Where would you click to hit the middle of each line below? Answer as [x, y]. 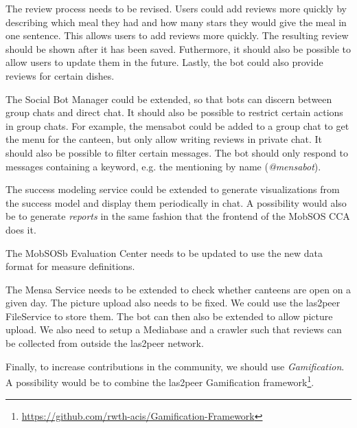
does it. [21, 229]
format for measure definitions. [70, 266]
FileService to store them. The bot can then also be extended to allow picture [169, 316]
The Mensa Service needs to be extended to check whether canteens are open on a [178, 289]
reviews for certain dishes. [60, 75]
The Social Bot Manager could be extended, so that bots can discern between [169, 99]
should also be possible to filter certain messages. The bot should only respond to [177, 152]
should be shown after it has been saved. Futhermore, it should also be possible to [178, 48]
